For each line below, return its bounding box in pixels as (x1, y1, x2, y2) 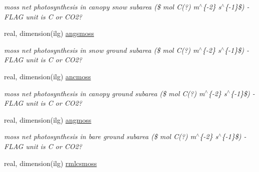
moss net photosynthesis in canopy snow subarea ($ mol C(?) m (4, 1, 199, 11)
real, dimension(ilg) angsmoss (4, 28, 94, 38)
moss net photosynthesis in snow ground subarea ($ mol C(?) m (4, 44, 199, 55)
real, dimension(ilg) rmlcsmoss (4, 158, 97, 168)
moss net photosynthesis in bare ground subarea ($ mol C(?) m (4, 131, 196, 142)
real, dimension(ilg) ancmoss (4, 71, 91, 81)
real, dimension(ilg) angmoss (4, 114, 91, 125)
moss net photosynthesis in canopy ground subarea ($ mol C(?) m (4, 88, 205, 98)
